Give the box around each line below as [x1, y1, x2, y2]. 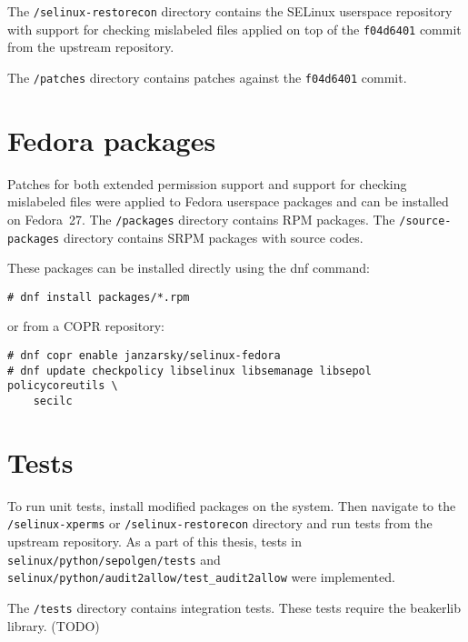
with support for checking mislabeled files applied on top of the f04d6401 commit [7, 19, 462, 38]
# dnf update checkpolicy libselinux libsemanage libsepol [7, 364, 372, 377]
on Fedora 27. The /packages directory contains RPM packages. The [7, 209, 395, 228]
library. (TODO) [7, 616, 100, 635]
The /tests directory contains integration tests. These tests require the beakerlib [7, 597, 462, 617]
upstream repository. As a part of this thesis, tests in [7, 532, 302, 551]
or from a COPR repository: [7, 316, 164, 336]
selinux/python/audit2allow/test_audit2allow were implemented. [7, 567, 395, 587]
